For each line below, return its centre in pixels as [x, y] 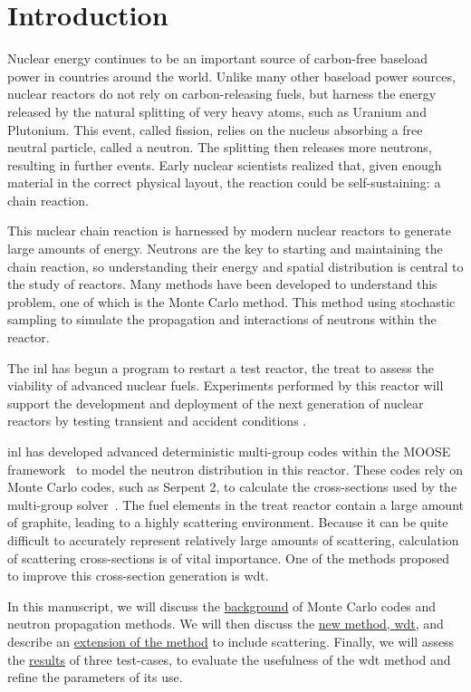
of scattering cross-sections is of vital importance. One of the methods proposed [229, 557]
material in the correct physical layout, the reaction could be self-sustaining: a [224, 183]
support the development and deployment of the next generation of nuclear [216, 403]
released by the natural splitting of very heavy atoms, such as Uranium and [217, 111]
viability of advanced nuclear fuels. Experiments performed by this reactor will [226, 385]
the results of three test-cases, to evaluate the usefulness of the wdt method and [229, 659]
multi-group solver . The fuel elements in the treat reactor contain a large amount [235, 504]
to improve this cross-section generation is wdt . [138, 576]
